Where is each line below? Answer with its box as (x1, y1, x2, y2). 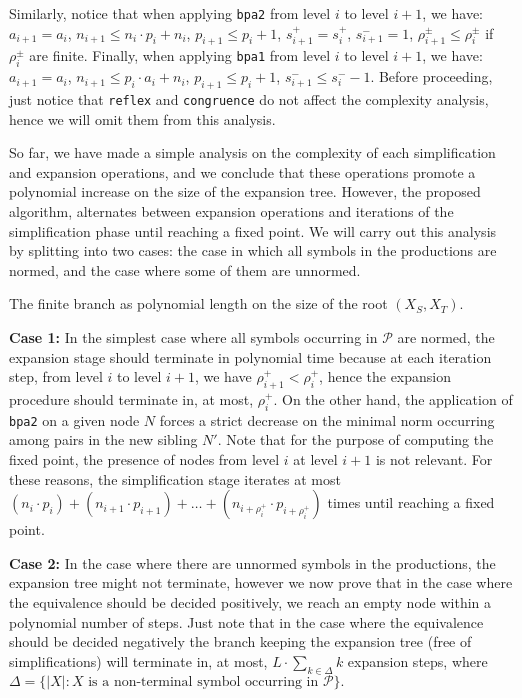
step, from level (9, 366, 103, 387)
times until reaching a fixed (327, 492, 495, 513)
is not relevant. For (375, 449, 493, 470)
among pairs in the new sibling (9, 429, 198, 450)
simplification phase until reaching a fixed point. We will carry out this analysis (9, 220, 497, 241)
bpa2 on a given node (9, 409, 140, 430)
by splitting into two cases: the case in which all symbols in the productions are (9, 240, 497, 261)
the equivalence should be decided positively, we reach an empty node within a (9, 592, 492, 613)
